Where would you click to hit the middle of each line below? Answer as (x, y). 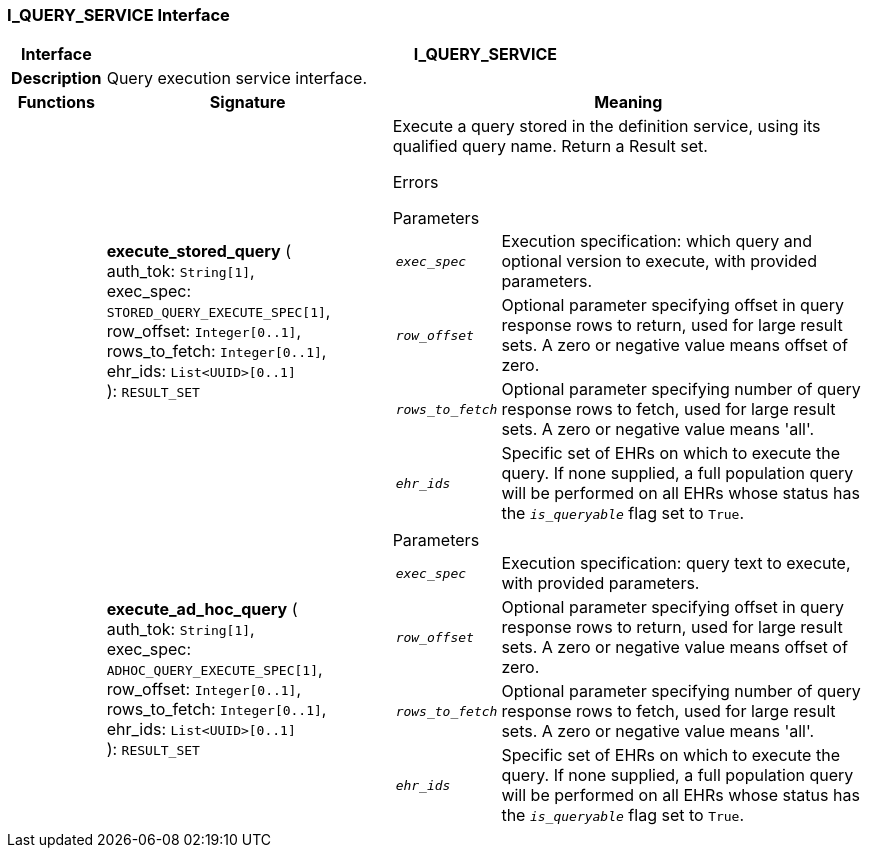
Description (56, 78)
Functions (56, 102)
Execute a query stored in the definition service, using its (606, 126)
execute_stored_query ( (199, 251)
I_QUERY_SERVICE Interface (118, 15)
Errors (415, 182)
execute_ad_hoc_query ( (202, 609)
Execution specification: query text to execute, (676, 563)
